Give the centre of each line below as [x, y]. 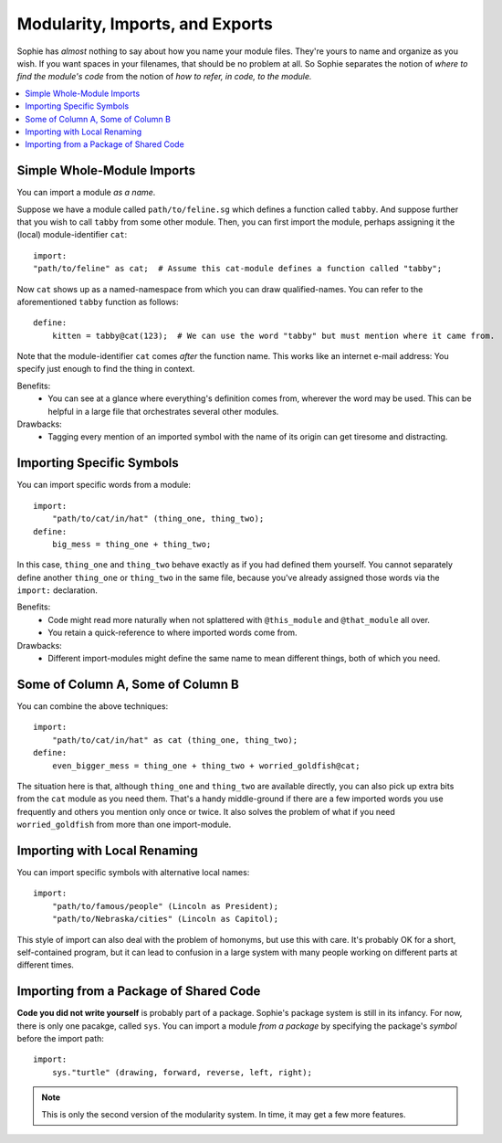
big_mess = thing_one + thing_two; [131, 544]
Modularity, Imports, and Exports [145, 24]
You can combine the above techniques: [93, 706]
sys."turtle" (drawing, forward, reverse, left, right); [182, 1072]
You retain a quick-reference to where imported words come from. [173, 633]
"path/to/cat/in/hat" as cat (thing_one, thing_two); [175, 740]
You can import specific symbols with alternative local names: [133, 872]
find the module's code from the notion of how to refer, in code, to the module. [164, 77]
